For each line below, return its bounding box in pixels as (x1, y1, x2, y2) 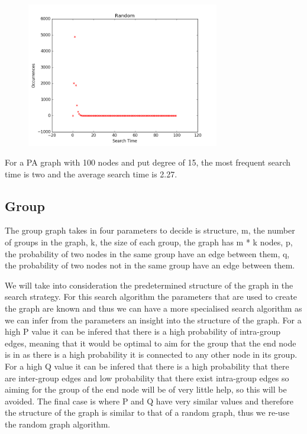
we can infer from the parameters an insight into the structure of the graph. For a (5, 313, 302, 326)
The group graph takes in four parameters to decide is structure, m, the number (5, 224, 295, 237)
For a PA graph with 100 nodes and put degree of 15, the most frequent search (5, 156, 291, 169)
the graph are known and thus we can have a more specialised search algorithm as (5, 302, 302, 315)
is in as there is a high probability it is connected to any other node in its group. (5, 348, 298, 361)
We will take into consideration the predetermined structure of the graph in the (5, 278, 293, 291)
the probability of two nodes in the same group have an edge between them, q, (5, 247, 290, 260)
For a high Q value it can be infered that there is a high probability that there (5, 360, 289, 373)
